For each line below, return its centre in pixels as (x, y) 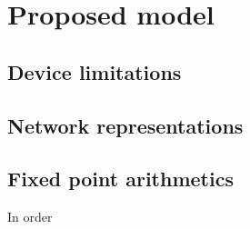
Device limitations (95, 71)
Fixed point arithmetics (120, 179)
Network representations (125, 125)
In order (30, 217)
